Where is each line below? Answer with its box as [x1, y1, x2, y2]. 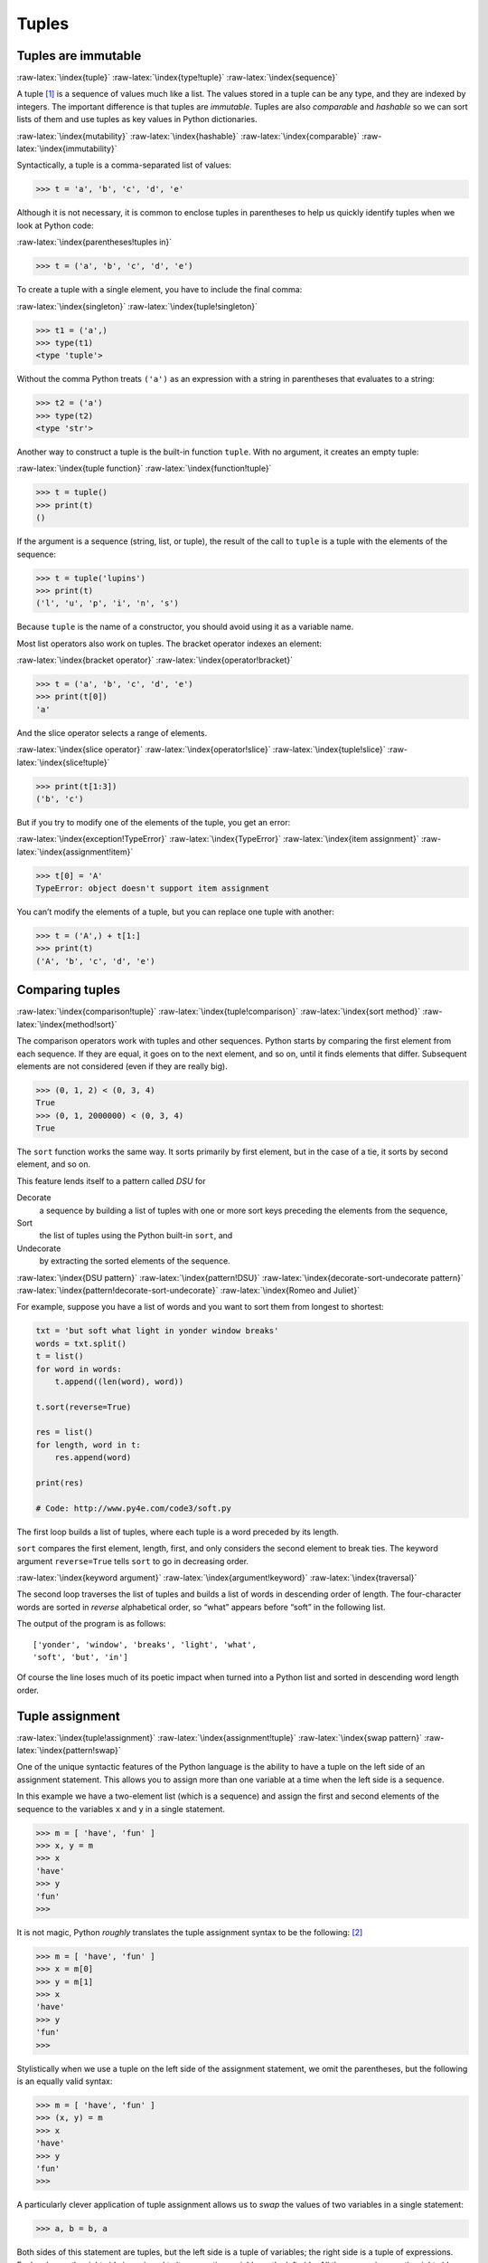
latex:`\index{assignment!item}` [16, 846, 134, 857]
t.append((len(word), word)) [54, 1376, 184, 1387]
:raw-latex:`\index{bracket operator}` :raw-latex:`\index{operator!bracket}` [16, 654, 294, 665]
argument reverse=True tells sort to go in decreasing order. [16, 1555, 249, 1566]
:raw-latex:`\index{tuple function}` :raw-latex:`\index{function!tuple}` [16, 463, 272, 474]
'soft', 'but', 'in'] [33, 1652, 128, 1662]
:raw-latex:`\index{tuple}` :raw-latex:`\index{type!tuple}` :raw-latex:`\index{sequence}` [16, 72, 339, 83]
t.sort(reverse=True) [35, 1401, 132, 1412]
